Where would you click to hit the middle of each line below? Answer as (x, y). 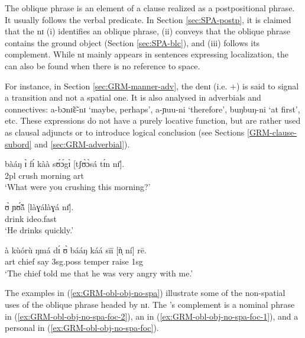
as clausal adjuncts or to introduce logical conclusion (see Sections (125, 132)
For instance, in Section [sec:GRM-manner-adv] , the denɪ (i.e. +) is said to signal (152, 86)
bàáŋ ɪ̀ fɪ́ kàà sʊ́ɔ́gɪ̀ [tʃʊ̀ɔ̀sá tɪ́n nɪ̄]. (65, 164)
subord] (18, 144)
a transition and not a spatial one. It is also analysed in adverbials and (133, 97)
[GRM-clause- (272, 132)
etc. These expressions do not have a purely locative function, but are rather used (153, 120)
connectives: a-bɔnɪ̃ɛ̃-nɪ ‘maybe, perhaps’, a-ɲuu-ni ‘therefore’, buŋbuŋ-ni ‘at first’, (152, 109)
